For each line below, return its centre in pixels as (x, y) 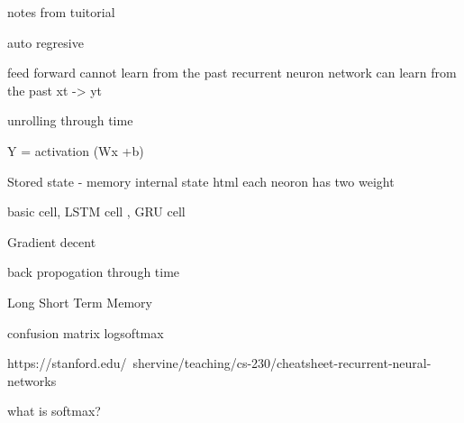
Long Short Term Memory (80, 302)
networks (32, 380)
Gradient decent (52, 241)
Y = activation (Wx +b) (76, 150)
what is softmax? (54, 411)
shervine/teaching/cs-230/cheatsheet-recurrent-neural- (282, 363)
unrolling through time (70, 120)
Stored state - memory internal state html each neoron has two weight (201, 181)
